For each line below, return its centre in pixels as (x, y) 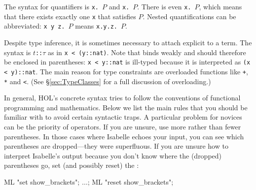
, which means (220, 6)
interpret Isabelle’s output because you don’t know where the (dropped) (113, 155)
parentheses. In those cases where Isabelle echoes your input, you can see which (124, 136)
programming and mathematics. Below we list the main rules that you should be (126, 107)
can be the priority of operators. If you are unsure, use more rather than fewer (123, 126)
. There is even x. (164, 6)
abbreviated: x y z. (35, 26)
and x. (119, 6)
